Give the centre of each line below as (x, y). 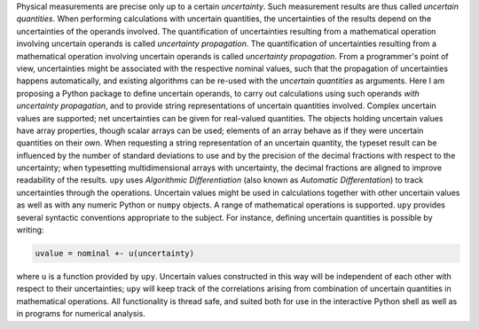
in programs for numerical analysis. (81, 314)
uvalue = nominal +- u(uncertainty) (115, 254)
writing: (30, 230)
